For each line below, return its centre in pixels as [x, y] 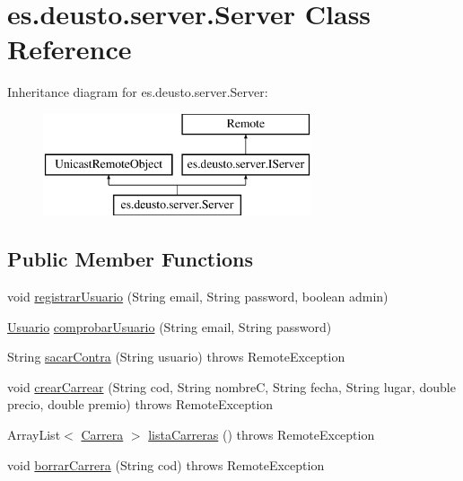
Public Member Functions [130, 259]
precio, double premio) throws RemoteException [140, 404]
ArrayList [34, 435]
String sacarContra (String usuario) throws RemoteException [176, 357]
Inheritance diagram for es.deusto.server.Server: [138, 92]
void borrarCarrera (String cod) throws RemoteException [166, 464]
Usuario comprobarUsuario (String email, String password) [170, 326]
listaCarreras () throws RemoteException [262, 435]
